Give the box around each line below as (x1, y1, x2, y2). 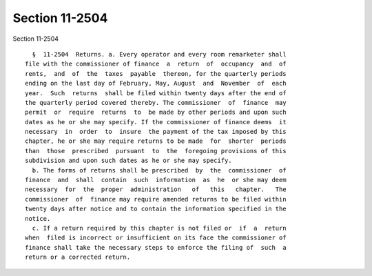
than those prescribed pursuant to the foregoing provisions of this (25, 147, 287, 155)
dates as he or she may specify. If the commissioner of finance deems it (25, 118, 287, 126)
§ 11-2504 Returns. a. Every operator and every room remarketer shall (32, 50, 287, 58)
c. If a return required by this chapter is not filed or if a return (32, 224, 287, 232)
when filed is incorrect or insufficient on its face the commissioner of (25, 234, 287, 241)
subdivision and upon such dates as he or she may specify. (25, 157, 232, 165)
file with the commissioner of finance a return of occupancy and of (25, 60, 287, 68)
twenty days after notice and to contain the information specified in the (25, 205, 287, 213)
